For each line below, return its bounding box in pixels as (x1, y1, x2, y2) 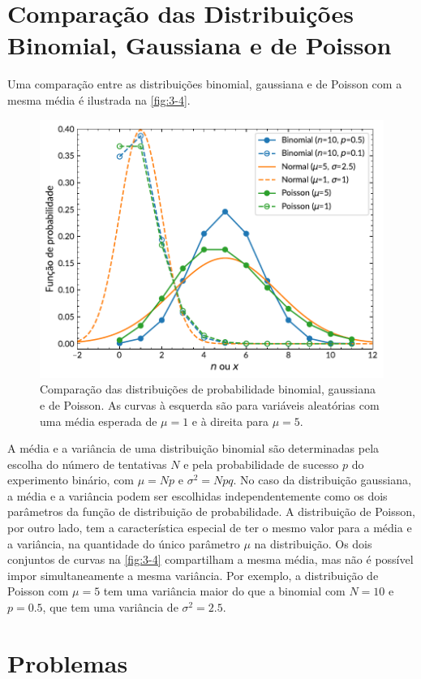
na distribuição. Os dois (254, 535, 372, 552)
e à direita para (191, 412, 269, 429)
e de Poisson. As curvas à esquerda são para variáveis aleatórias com (40, 396, 380, 413)
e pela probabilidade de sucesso (183, 455, 339, 472)
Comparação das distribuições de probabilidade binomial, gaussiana (40, 380, 376, 398)
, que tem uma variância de (42, 599, 178, 616)
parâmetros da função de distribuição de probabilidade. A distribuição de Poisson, (7, 503, 415, 520)
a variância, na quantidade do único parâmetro (7, 535, 240, 552)
